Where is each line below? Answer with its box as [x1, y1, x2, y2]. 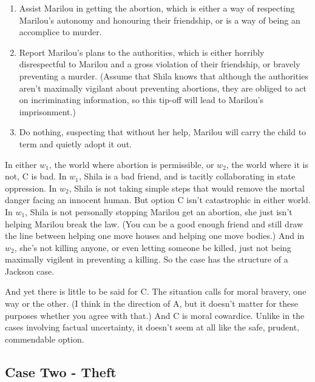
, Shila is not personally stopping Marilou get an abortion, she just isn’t [25, 205, 293, 218]
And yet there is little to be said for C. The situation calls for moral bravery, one [5, 285, 307, 298]
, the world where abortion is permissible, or [49, 158, 214, 170]
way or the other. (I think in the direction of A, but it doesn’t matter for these [5, 297, 298, 310]
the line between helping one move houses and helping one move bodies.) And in [5, 229, 305, 242]
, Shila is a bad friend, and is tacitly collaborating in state [78, 170, 296, 183]
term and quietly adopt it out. [19, 137, 132, 150]
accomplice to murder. [19, 25, 102, 38]
